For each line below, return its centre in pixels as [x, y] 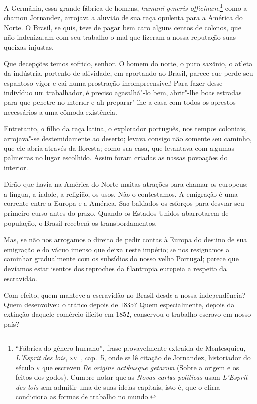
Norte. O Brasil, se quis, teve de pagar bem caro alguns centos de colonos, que [123, 27]
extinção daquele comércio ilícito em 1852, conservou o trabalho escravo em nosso [128, 314]
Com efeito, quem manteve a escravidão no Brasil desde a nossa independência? [125, 295]
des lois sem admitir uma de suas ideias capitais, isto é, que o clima [118, 386]
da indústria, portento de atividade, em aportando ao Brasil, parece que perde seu [128, 73]
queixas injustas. [29, 47]
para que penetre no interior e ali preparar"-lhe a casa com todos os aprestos [120, 102]
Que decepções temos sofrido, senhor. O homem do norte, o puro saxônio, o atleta [128, 63]
